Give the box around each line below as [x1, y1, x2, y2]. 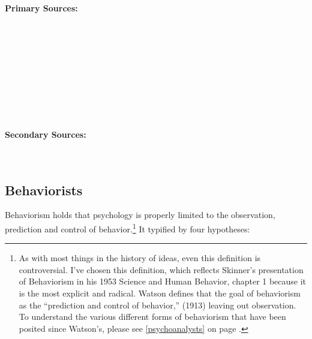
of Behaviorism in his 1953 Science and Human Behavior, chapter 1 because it [19, 275, 307, 287]
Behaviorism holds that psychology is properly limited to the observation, [5, 208, 275, 221]
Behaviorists [5, 180, 83, 199]
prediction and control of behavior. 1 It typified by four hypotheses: [5, 220, 250, 235]
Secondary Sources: [5, 128, 86, 141]
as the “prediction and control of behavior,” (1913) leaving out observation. [19, 298, 296, 311]
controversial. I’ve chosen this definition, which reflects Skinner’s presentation [19, 263, 304, 276]
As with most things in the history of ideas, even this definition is [19, 252, 261, 264]
